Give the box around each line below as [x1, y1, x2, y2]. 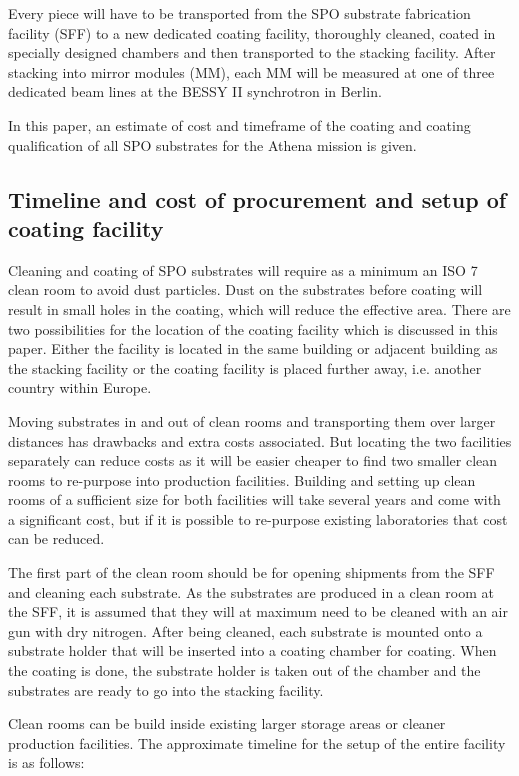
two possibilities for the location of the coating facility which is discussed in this [8, 318, 498, 339]
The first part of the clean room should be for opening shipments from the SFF [8, 562, 495, 583]
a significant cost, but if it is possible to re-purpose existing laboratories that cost [8, 508, 508, 529]
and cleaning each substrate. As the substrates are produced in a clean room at [8, 581, 494, 602]
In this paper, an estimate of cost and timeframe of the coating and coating [8, 114, 471, 135]
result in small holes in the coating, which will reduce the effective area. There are [8, 298, 511, 319]
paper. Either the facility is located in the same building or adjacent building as [8, 338, 498, 359]
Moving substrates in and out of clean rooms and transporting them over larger [8, 410, 496, 431]
